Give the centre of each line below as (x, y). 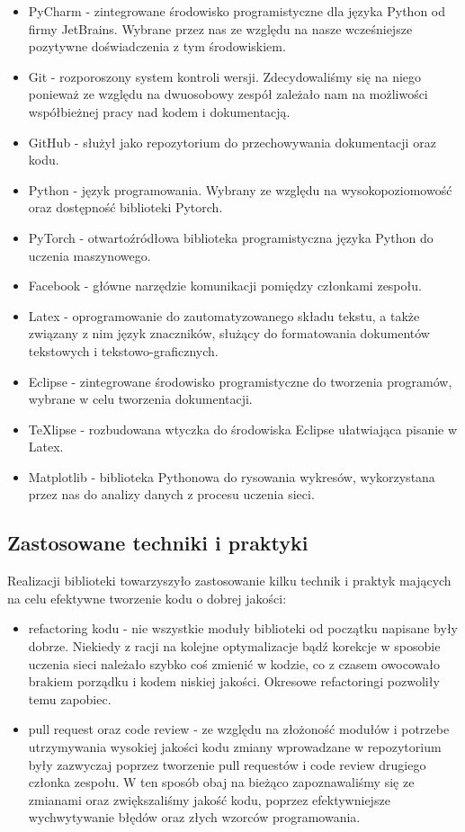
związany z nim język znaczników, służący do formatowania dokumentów (229, 333)
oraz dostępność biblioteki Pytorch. (125, 207)
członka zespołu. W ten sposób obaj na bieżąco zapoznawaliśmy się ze (221, 782)
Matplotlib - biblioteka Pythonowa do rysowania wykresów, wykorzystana (232, 476)
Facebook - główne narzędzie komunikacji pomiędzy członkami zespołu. (225, 286)
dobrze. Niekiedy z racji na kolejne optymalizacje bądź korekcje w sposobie (234, 646)
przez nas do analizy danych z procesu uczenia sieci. (171, 494)
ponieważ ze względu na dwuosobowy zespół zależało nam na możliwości (228, 94)
